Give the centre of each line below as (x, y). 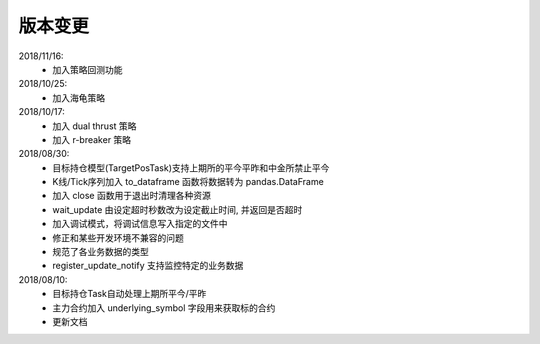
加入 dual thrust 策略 (94, 126)
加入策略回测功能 (87, 69)
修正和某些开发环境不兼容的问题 (118, 237)
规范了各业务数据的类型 (100, 252)
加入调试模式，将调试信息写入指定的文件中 (140, 224)
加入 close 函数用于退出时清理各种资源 (132, 196)
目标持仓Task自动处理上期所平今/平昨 (129, 294)
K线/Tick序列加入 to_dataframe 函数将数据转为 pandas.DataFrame (188, 182)
